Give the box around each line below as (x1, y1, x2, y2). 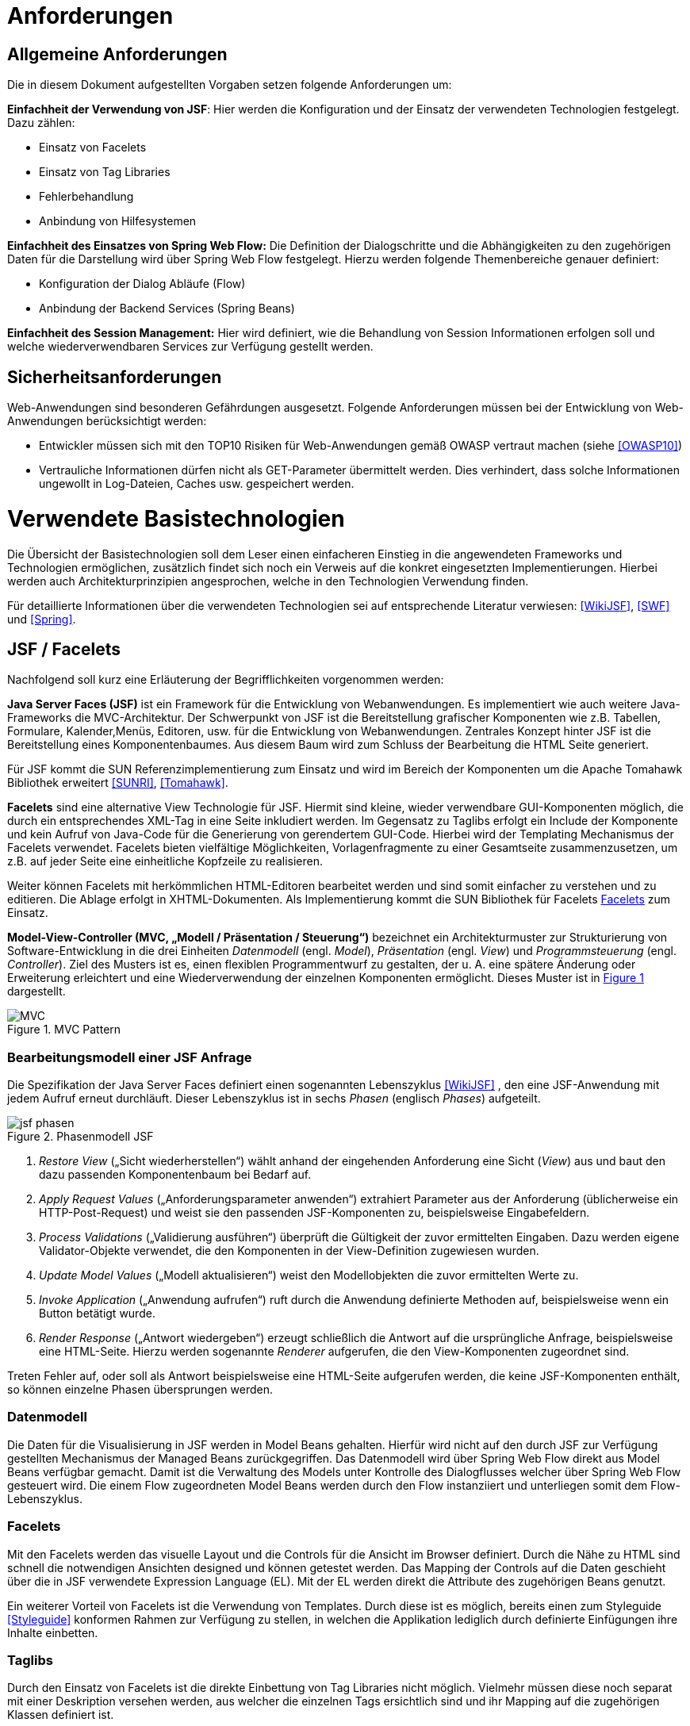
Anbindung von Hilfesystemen (39, 214, 197, 228)
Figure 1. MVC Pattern (7, 1022, 121, 1037)
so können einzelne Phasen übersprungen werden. (7, 1383, 273, 1397)
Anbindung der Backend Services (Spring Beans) (39, 301, 295, 316)
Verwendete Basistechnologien (7, 504, 345, 532)
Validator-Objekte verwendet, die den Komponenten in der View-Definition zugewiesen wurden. (39, 1244, 539, 1258)
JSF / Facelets (7, 639, 121, 659)
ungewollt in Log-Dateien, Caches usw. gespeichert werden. (39, 477, 355, 491)
